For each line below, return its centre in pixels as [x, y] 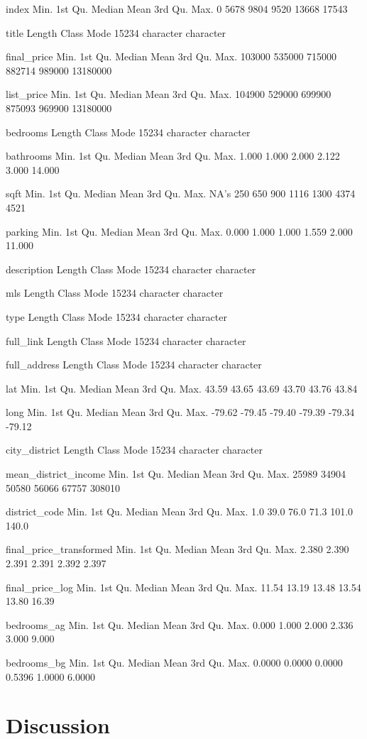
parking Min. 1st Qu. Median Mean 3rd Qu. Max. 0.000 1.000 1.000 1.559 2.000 [179, 231]
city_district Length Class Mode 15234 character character [134, 450]
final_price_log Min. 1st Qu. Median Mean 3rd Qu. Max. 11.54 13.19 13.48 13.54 [183, 587]
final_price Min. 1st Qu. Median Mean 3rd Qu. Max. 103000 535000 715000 [171, 56]
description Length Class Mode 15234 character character [131, 269]
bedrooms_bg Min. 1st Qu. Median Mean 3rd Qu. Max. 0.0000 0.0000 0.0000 [174, 662]
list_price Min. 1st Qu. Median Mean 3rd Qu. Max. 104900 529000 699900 [169, 94]
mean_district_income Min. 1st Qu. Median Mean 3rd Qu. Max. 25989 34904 [176, 474]
